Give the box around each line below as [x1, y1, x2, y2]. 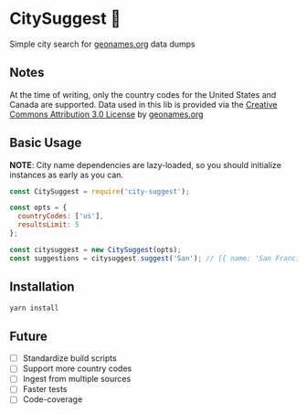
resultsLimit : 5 [17, 220, 79, 229]
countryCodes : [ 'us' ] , [17, 212, 104, 221]
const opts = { [9, 203, 68, 213]
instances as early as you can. [9, 169, 124, 180]
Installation [9, 279, 75, 295]
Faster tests [22, 384, 68, 395]
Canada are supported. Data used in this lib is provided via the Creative [9, 99, 278, 110]
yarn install [9, 303, 59, 313]
